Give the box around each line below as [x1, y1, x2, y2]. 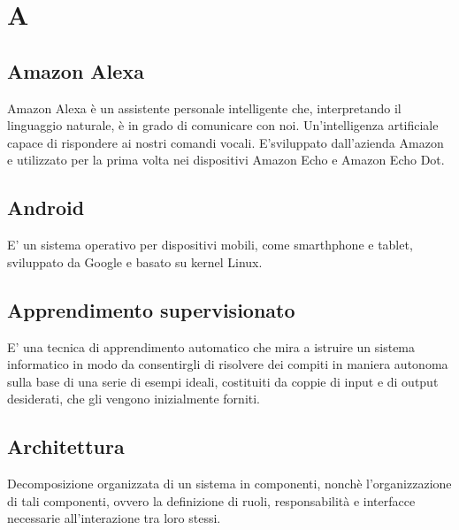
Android [7, 194, 85, 221]
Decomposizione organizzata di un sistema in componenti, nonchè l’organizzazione [7, 474, 452, 493]
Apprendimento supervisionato [7, 296, 295, 323]
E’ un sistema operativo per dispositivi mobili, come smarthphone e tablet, [7, 235, 413, 254]
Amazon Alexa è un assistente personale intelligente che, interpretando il [7, 98, 402, 117]
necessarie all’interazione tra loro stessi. [7, 509, 221, 527]
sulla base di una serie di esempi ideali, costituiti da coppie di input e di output [7, 372, 439, 390]
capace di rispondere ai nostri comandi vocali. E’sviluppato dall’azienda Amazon [7, 133, 444, 151]
